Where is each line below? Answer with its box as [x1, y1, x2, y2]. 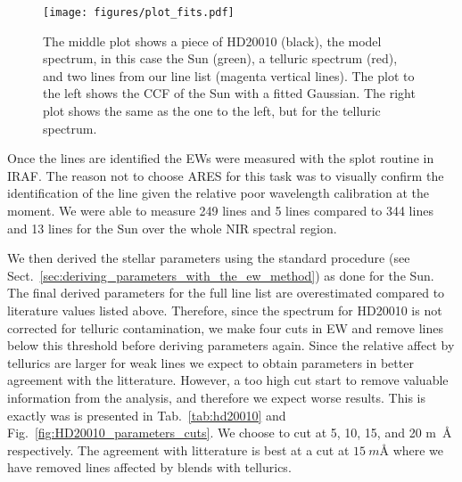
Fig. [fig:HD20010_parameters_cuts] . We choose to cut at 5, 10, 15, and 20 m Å [7, 423, 452, 442]
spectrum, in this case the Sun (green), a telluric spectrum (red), [43, 49, 398, 68]
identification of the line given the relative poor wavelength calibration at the [7, 184, 430, 202]
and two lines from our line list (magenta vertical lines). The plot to [43, 66, 415, 85]
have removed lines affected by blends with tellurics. [7, 458, 292, 477]
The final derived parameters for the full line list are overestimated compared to [7, 283, 445, 302]
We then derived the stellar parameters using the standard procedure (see [7, 249, 410, 267]
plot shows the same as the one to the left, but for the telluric [43, 102, 381, 120]
